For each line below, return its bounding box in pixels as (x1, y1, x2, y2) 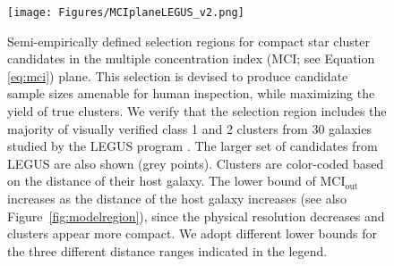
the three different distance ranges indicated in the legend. (7, 241, 328, 260)
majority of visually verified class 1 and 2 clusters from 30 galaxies (7, 119, 372, 137)
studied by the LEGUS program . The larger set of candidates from (7, 137, 378, 155)
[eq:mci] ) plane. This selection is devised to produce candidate (7, 66, 348, 85)
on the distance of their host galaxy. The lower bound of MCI (7, 171, 346, 190)
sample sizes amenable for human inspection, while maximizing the (7, 84, 375, 103)
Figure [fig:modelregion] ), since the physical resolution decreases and (7, 206, 385, 225)
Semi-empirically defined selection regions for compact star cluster (7, 31, 370, 50)
